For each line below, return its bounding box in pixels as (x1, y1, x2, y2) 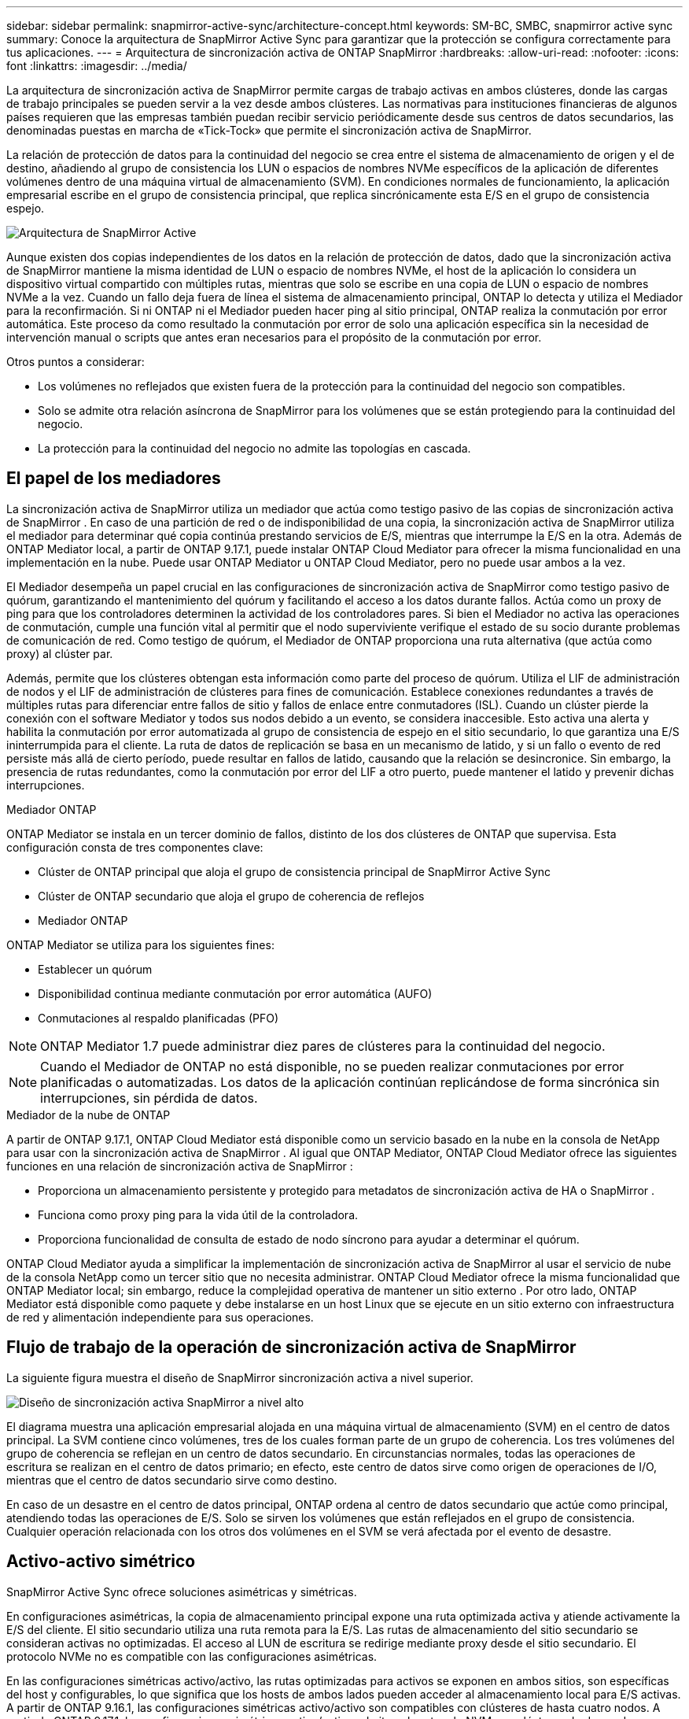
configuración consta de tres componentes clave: (6, 840, 263, 854)
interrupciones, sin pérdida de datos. (40, 1089, 258, 1106)
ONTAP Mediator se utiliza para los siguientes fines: (6, 937, 274, 952)
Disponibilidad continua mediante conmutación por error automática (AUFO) (38, 986, 433, 1000)
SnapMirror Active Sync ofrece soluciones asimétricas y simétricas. (6, 1584, 357, 1599)
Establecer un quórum (38, 962, 153, 976)
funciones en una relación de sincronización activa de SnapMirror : (6, 1159, 353, 1173)
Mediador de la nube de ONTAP (6, 1107, 171, 1122)
